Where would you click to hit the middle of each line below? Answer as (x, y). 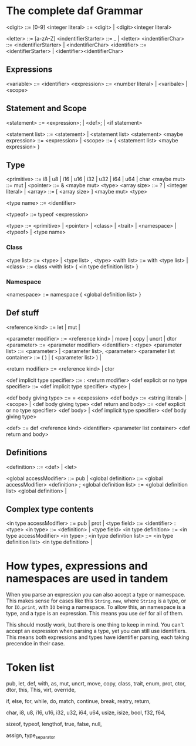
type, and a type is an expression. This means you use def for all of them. (95, 614)
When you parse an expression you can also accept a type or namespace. (96, 595)
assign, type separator (31, 736)
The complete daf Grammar (75, 11)
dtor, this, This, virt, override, (41, 690)
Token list (30, 667)
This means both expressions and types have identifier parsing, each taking (98, 637)
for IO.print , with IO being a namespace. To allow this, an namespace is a (96, 607)
